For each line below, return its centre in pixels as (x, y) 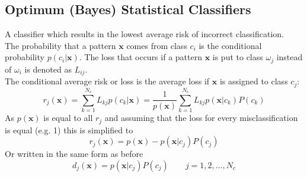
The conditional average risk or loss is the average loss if (107, 81)
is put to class (238, 57)
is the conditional (230, 45)
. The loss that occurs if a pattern (140, 57)
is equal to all (68, 118)
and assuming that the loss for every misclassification (201, 118)
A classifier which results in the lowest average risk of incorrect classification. (144, 34)
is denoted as (48, 69)
